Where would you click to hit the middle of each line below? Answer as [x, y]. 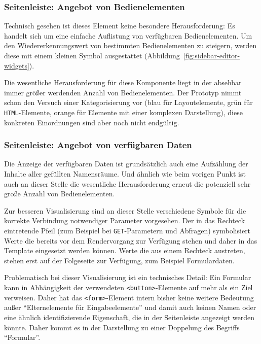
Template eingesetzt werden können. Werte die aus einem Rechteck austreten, [125, 250]
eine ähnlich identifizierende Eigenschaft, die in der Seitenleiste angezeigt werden [129, 317]
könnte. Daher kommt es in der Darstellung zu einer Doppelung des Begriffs [122, 327]
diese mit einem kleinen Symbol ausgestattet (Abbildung [92, 55]
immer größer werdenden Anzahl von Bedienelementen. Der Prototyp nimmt [123, 92]
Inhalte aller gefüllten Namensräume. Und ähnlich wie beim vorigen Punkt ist [125, 174]
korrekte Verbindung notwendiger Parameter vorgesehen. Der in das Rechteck [125, 220]
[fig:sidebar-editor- [212, 55]
